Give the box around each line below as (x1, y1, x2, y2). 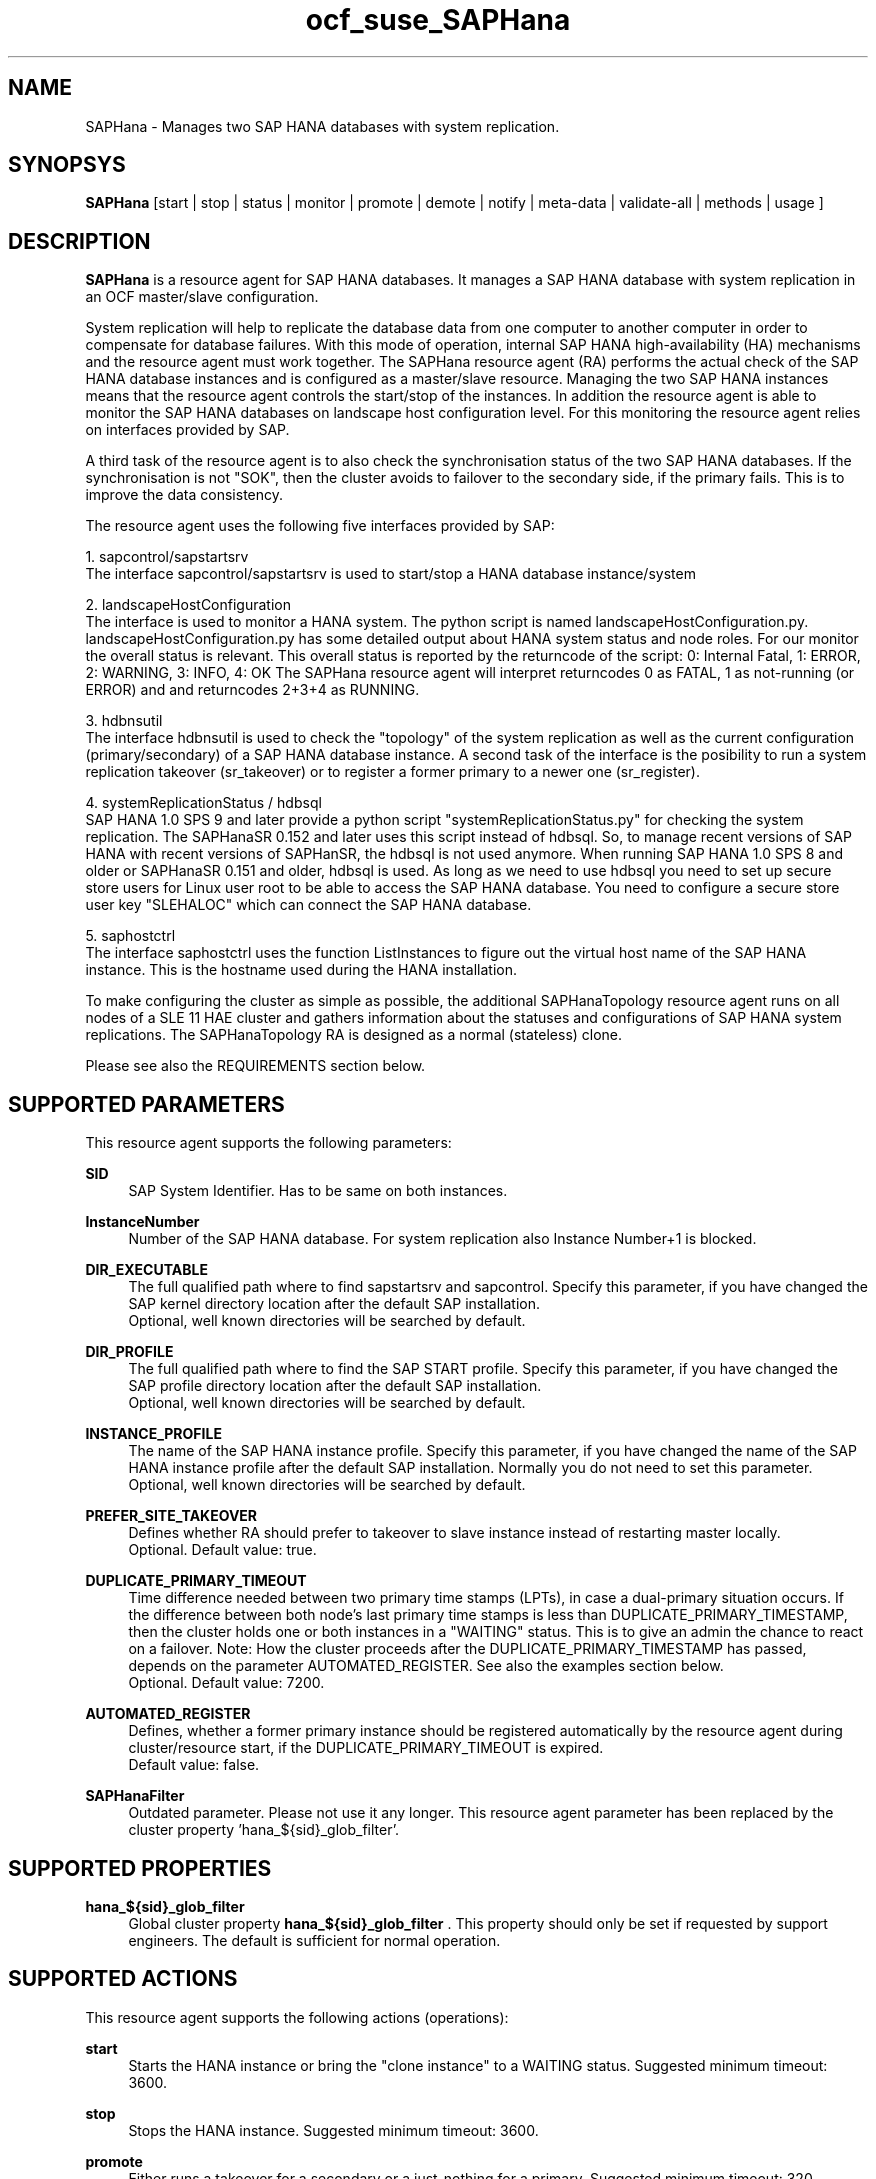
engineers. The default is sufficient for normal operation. (128, 1931, 501, 1949)
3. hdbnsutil (85, 712, 163, 730)
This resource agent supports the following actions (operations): (85, 2008, 509, 2026)
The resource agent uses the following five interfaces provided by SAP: (85, 517, 555, 535)
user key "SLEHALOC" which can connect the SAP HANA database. (85, 896, 532, 914)
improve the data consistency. (85, 486, 284, 504)
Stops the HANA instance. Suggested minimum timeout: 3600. (128, 2121, 539, 2139)
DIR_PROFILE (85, 1343, 174, 1361)
